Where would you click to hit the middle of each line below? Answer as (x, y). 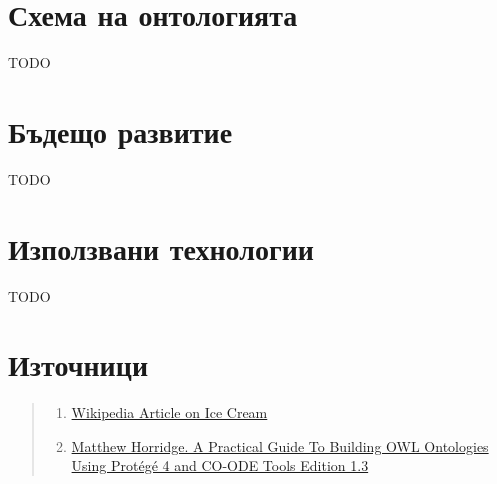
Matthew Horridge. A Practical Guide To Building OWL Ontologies (280, 445)
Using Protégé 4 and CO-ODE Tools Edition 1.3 (220, 465)
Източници (78, 364)
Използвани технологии (161, 247)
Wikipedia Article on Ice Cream (169, 412)
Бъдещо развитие (120, 130)
